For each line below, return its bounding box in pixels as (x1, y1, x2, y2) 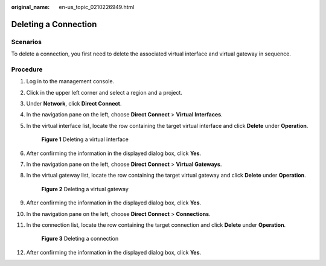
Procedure (11, 65, 43, 74)
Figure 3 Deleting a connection (41, 235, 119, 242)
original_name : (11, 4, 50, 10)
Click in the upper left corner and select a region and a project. (26, 89, 182, 96)
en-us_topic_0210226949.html (59, 4, 135, 10)
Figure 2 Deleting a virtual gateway (41, 185, 129, 192)
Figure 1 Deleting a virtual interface (41, 136, 129, 143)
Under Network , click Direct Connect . (26, 100, 122, 107)
